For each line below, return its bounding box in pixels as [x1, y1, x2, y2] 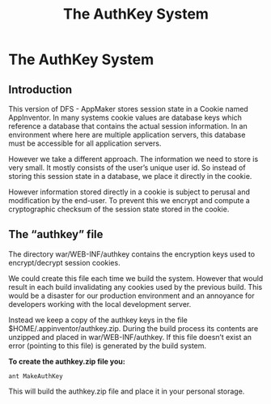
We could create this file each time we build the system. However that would [8, 273, 264, 283]
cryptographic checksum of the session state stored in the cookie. [8, 204, 230, 214]
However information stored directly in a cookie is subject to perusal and [8, 187, 251, 197]
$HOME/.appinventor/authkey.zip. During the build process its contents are [8, 323, 259, 333]
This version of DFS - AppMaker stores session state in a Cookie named [8, 104, 248, 113]
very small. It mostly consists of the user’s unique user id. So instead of [8, 163, 246, 172]
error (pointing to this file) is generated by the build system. [8, 341, 207, 351]
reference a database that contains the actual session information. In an [8, 121, 248, 130]
